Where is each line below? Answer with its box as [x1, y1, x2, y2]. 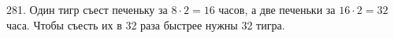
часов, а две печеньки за [218, 2, 336, 17]
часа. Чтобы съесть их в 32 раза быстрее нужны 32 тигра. [6, 16, 285, 33]
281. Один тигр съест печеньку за [6, 2, 168, 17]
